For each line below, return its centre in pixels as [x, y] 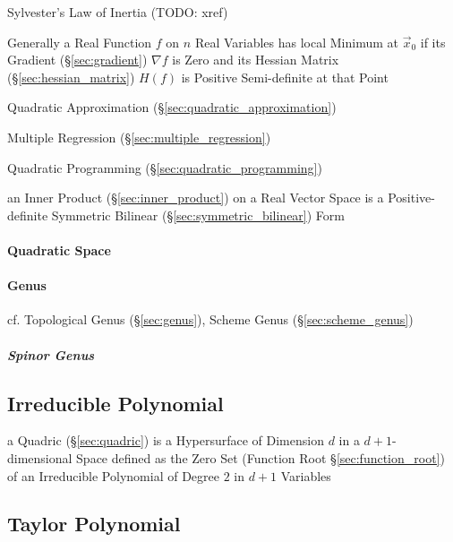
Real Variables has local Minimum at [296, 42]
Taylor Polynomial [94, 524]
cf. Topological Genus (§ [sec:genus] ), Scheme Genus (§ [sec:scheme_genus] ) [210, 319]
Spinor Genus [51, 354]
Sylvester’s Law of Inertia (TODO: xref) [118, 12]
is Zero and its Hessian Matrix [256, 60]
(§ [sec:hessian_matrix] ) [71, 77]
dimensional [40, 457]
